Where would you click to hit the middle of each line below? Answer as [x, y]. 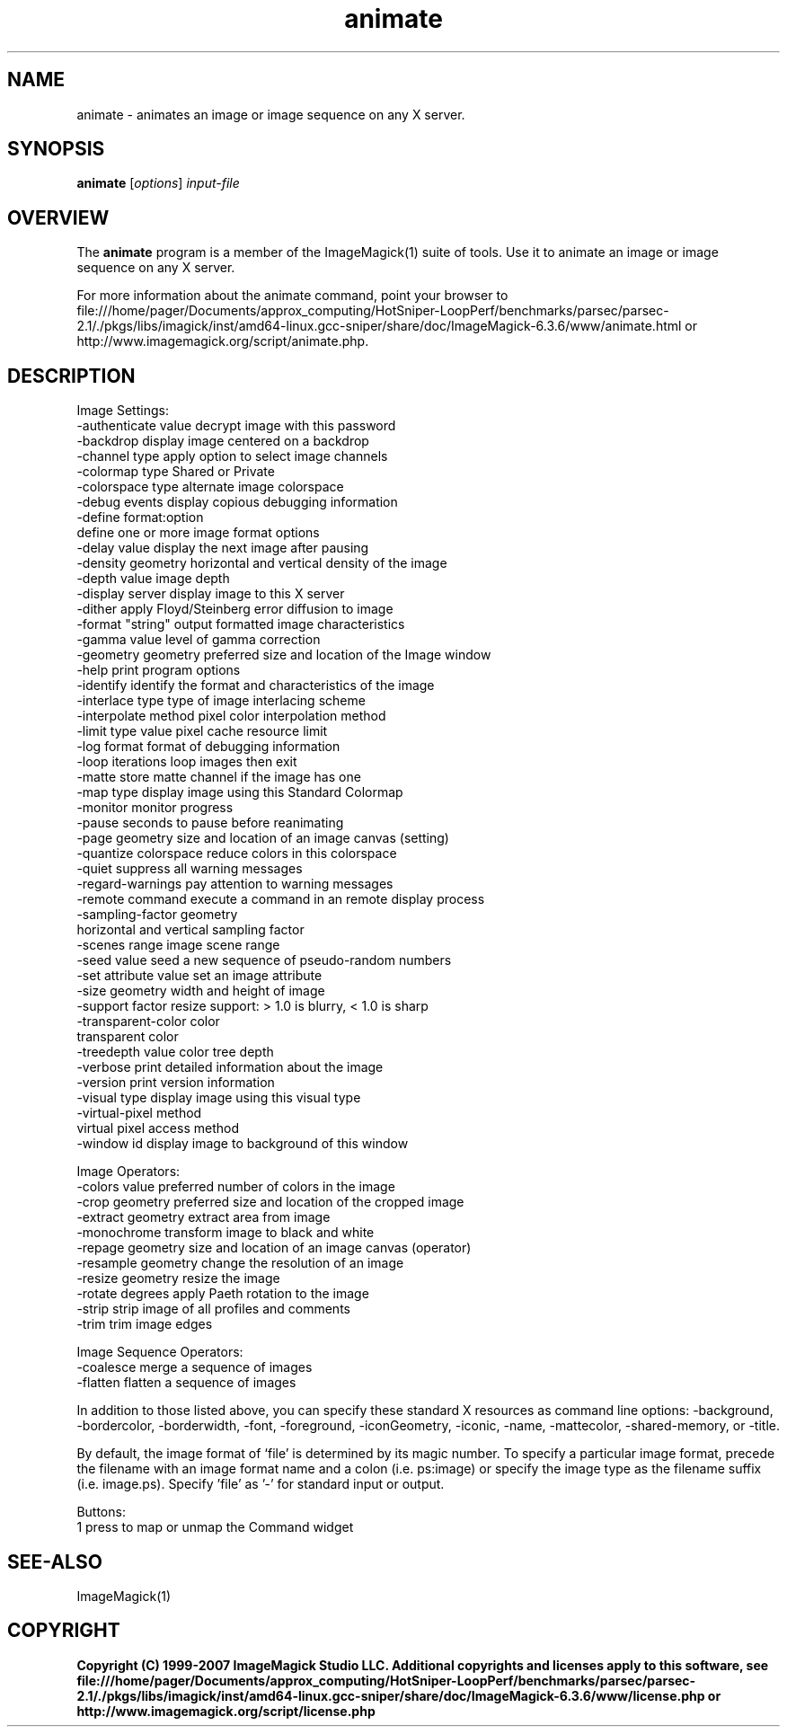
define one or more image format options [198, 533]
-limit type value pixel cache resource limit [202, 731]
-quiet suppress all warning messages [190, 869]
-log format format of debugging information [208, 747]
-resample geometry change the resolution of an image [240, 1263]
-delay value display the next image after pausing [223, 548]
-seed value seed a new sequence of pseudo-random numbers [264, 960]
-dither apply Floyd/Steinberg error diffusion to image [235, 609]
